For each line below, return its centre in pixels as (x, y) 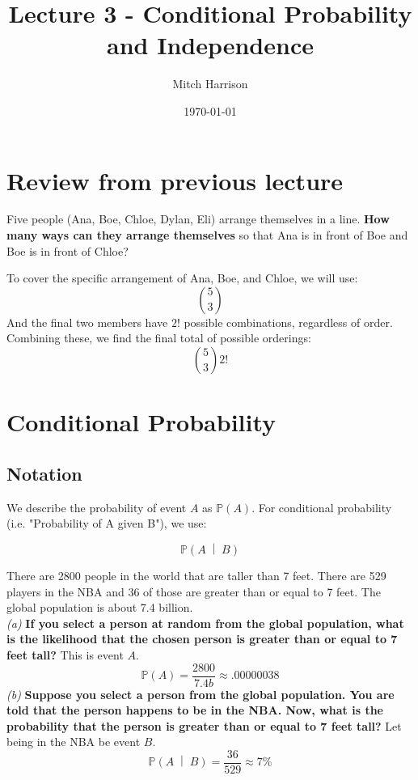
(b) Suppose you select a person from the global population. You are (201, 694)
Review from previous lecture (175, 180)
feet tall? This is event (65, 654)
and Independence (210, 45)
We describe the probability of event (97, 507)
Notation (44, 473)
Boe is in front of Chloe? (68, 250)
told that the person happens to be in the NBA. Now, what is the (195, 710)
